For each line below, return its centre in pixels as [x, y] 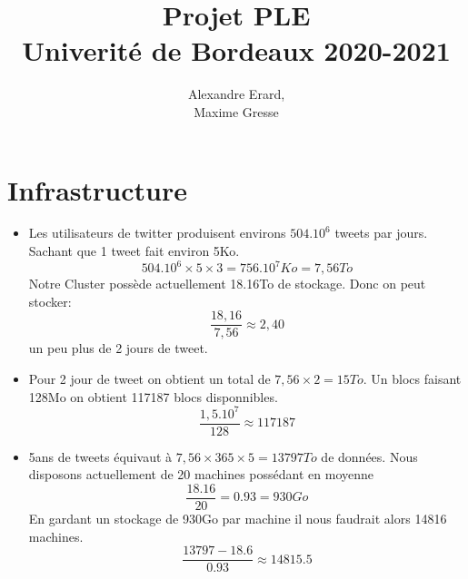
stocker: [50, 301]
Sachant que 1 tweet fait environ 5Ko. [134, 251]
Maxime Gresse [236, 111]
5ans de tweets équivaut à [100, 456]
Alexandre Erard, [236, 94]
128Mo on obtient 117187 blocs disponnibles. [153, 396]
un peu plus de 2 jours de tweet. [118, 348]
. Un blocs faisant [412, 378]
